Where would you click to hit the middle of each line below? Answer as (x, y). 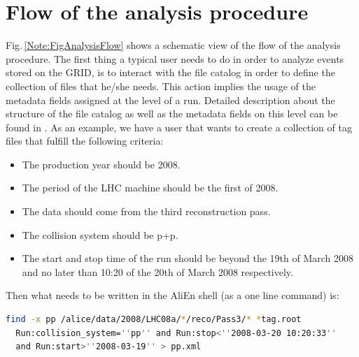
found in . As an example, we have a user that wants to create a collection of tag (179, 127)
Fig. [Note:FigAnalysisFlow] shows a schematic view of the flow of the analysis (173, 45)
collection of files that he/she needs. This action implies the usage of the (161, 86)
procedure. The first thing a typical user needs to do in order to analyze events (175, 58)
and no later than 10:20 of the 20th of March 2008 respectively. (157, 271)
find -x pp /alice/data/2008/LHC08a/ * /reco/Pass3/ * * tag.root (154, 320)
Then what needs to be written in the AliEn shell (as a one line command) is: (173, 295)
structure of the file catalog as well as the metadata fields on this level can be (172, 114)
